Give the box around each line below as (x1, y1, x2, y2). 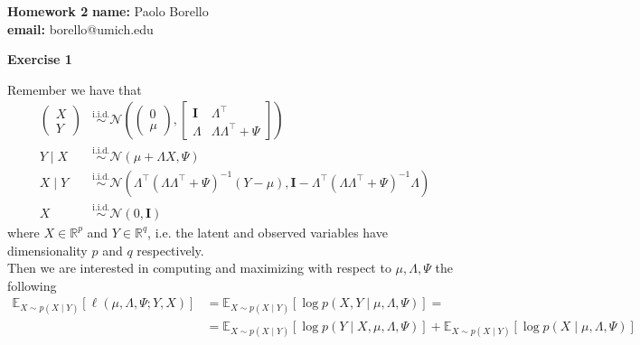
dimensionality (7, 240, 88, 259)
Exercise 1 (7, 50, 72, 69)
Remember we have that (7, 79, 142, 98)
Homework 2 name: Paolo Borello (7, 2, 209, 20)
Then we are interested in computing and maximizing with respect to (7, 258, 391, 277)
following (7, 275, 57, 294)
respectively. (136, 240, 204, 259)
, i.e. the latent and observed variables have (147, 222, 388, 241)
